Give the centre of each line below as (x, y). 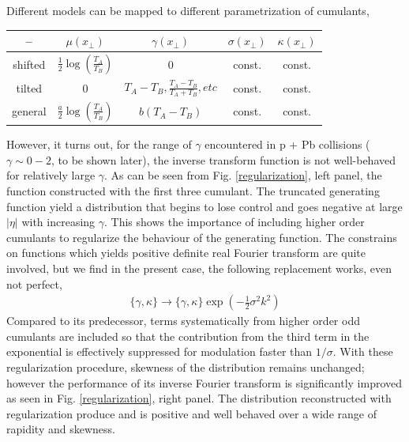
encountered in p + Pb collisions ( (287, 144)
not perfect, (34, 283)
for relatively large (51, 175)
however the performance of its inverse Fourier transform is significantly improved (204, 382)
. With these (363, 351)
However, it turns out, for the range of (99, 144)
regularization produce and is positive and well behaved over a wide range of (191, 413)
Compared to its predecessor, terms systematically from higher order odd (183, 321)
